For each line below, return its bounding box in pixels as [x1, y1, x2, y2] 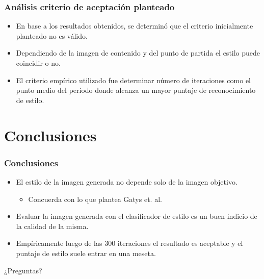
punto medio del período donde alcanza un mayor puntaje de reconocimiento [16, 85, 256, 95]
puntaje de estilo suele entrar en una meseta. [16, 247, 156, 258]
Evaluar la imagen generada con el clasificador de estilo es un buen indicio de [16, 211, 257, 221]
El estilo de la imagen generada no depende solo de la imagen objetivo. [16, 176, 237, 187]
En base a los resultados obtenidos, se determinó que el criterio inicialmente [16, 20, 253, 31]
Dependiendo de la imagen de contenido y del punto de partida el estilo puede [16, 47, 260, 58]
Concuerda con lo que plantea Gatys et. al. [28, 193, 162, 204]
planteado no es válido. [16, 30, 88, 41]
